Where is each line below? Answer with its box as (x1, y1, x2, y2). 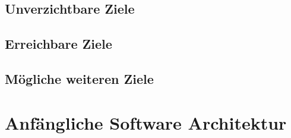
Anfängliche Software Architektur (5, 110, 287, 134)
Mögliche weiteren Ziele (5, 69, 154, 87)
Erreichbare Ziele (5, 34, 112, 53)
